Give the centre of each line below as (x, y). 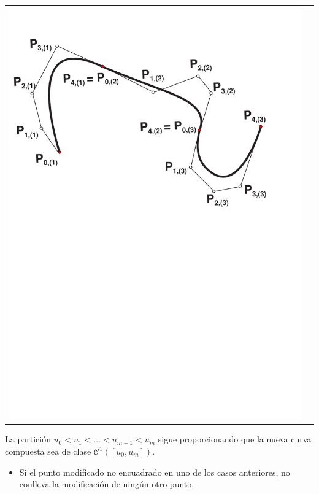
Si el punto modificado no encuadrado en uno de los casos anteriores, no (155, 472)
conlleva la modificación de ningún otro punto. (107, 484)
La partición (28, 439)
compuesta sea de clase (48, 451)
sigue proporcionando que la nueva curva (235, 439)
